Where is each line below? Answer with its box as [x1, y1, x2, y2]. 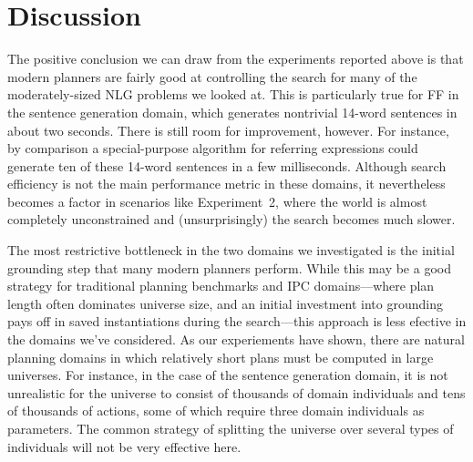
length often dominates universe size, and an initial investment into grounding [7, 293, 443, 313]
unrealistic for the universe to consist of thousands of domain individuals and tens [7, 383, 466, 402]
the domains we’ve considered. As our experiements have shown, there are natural [7, 330, 465, 349]
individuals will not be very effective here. [7, 436, 242, 456]
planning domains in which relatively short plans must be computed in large [7, 347, 434, 366]
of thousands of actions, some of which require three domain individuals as [7, 401, 425, 420]
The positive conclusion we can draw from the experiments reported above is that [7, 49, 464, 68]
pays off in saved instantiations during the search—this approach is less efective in [7, 312, 467, 331]
